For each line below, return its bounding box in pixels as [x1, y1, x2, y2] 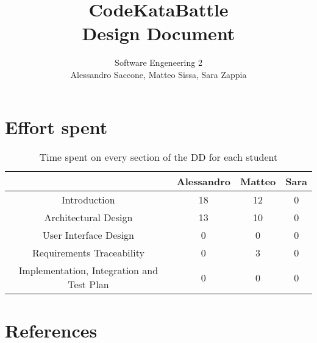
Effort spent [5, 114, 108, 139]
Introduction [62, 193, 115, 207]
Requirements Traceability [32, 246, 144, 260]
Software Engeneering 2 [115, 56, 202, 69]
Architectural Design [44, 210, 133, 225]
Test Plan [68, 277, 109, 292]
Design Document [82, 21, 235, 46]
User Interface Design [42, 228, 135, 242]
